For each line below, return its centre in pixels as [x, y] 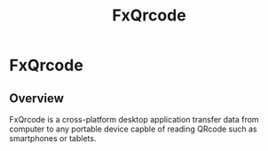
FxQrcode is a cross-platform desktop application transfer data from [134, 119]
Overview [37, 98]
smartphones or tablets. [53, 138]
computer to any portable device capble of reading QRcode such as [133, 129]
